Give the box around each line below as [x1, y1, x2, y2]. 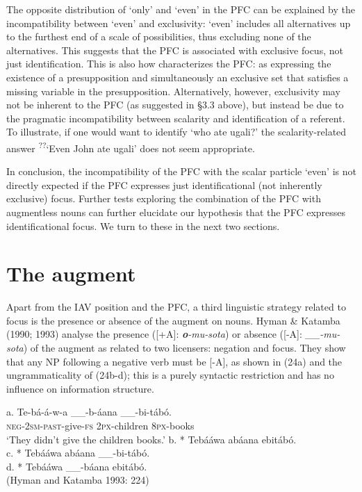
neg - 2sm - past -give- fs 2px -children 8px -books [6, 418, 195, 433]
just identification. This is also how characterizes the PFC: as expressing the [6, 56, 331, 71]
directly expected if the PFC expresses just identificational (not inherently [6, 177, 322, 192]
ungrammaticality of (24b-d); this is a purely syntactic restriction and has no [6, 368, 334, 382]
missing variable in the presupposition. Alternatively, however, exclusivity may [6, 83, 340, 98]
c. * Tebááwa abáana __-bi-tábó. [6, 445, 150, 460]
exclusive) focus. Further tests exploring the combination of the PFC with [6, 191, 321, 206]
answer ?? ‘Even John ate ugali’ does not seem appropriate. [6, 138, 255, 155]
